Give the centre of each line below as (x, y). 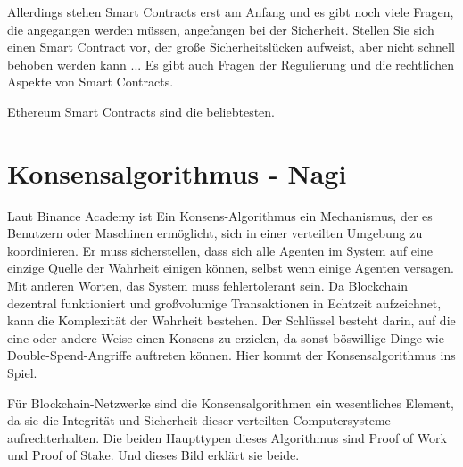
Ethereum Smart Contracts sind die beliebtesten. (141, 111)
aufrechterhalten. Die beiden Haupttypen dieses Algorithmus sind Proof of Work (227, 437)
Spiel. (22, 373)
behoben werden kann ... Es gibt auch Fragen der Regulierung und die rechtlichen (231, 64)
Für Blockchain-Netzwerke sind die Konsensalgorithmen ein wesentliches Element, (231, 402)
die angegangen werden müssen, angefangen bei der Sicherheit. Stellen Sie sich (221, 29)
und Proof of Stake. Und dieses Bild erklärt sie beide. (153, 455)
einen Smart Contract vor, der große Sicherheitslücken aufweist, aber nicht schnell (231, 47)
